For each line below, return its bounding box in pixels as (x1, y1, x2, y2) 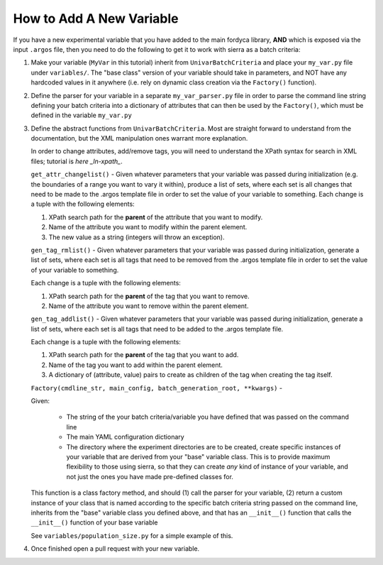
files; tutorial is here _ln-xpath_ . (30, 157, 123, 165)
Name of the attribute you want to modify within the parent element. (48, 223, 248, 231)
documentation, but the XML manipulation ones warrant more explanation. (30, 134, 248, 143)
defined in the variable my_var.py (30, 111, 133, 120)
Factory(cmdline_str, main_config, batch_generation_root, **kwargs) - (30, 383, 283, 392)
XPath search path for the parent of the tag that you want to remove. (48, 292, 250, 300)
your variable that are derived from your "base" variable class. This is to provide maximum (66, 453, 331, 461)
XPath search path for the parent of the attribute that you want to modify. (48, 213, 263, 221)
